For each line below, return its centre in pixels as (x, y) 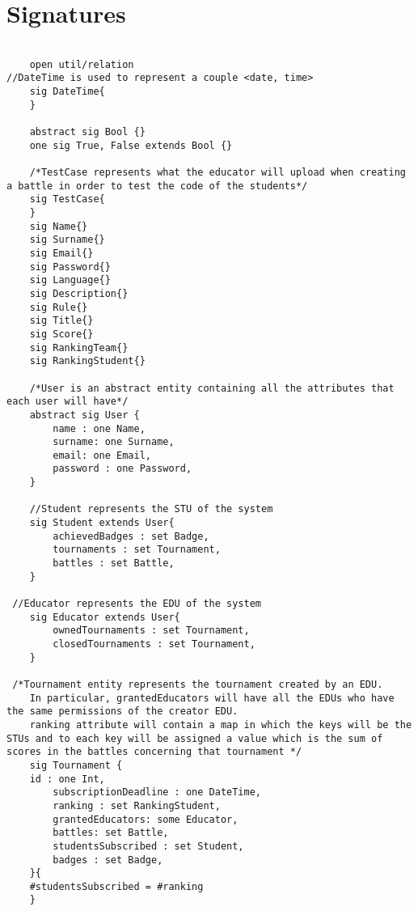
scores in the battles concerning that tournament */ (154, 752)
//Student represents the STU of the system (151, 509)
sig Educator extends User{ (105, 617)
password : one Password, (122, 469)
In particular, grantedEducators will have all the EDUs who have (212, 698)
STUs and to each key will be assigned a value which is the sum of (195, 738)
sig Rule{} (59, 307)
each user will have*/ (68, 402)
